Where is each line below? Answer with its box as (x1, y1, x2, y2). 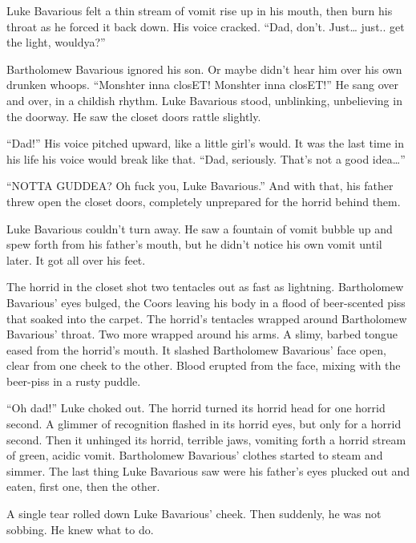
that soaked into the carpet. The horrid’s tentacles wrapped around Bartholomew (6, 310, 407, 326)
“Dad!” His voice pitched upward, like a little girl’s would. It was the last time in (6, 135, 404, 152)
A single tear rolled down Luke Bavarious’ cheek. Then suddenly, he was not (6, 505, 382, 522)
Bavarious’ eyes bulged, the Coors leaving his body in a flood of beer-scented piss (6, 294, 406, 310)
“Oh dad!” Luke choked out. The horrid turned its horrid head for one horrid (6, 399, 386, 416)
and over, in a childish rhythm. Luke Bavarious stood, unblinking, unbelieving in (6, 91, 402, 108)
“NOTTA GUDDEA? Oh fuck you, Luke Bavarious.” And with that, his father (6, 177, 394, 194)
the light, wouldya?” (6, 34, 106, 51)
